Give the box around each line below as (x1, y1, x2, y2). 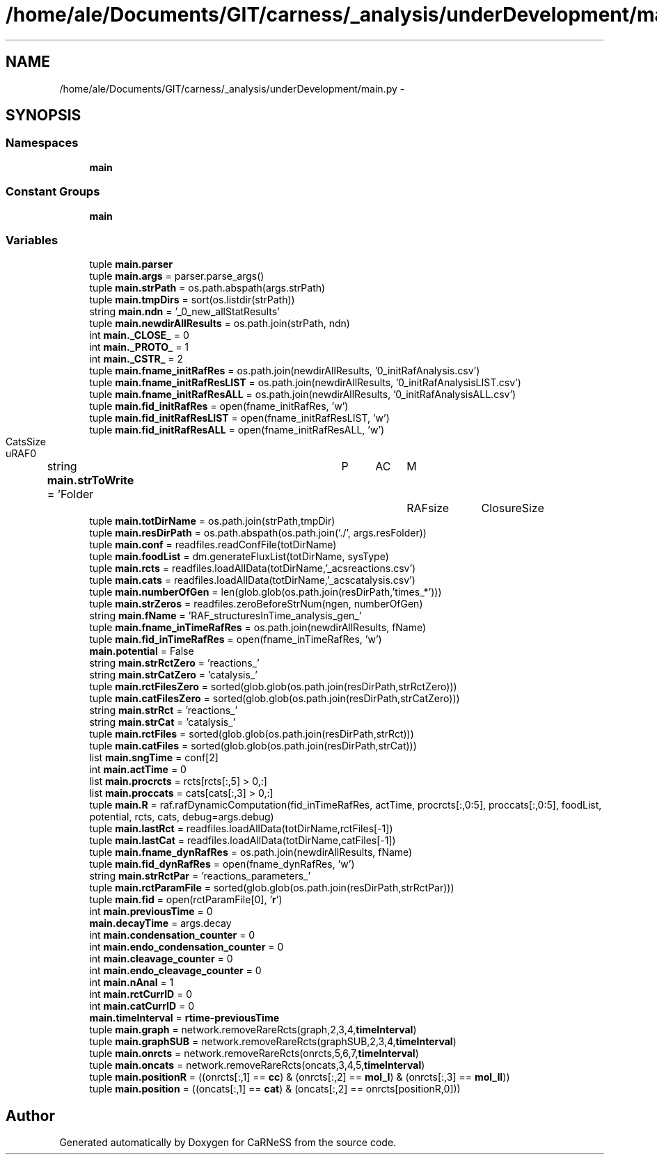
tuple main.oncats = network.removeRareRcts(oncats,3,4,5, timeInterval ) (89, 1059, 425, 1072)
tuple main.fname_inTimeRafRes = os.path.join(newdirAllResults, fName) (89, 621, 427, 634)
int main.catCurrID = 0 (89, 1000, 195, 1012)
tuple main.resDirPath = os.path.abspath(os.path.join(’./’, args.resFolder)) (89, 527, 427, 539)
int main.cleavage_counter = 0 (89, 953, 233, 965)
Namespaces (6, 136, 79, 150)
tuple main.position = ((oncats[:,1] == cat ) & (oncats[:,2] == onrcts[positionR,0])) (89, 1083, 461, 1095)
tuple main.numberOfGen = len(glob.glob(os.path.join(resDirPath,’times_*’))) (89, 586, 442, 598)
